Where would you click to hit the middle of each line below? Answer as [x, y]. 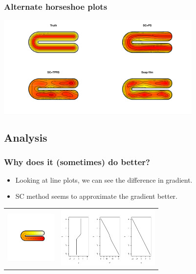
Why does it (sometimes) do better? [77, 161]
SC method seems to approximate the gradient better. [96, 196]
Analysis [26, 137]
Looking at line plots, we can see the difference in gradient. [104, 179]
